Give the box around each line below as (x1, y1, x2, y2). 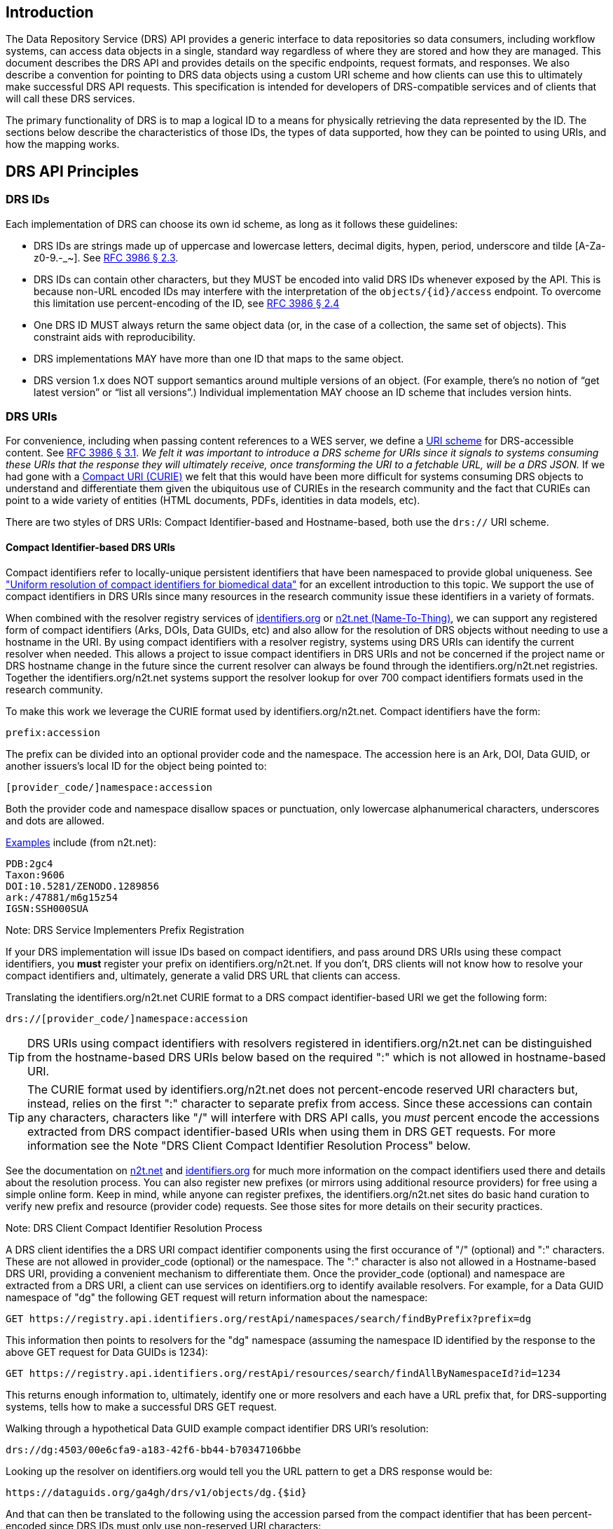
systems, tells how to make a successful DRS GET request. (6, 1400, 277, 1413)
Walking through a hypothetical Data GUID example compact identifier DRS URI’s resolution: (6, 1422, 429, 1434)
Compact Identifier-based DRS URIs (6, 541, 176, 553)
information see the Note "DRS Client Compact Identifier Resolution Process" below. (27, 1138, 471, 1153)
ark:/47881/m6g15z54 (6, 891, 118, 903)
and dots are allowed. (6, 814, 105, 827)
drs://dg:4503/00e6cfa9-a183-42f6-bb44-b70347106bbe (6, 1443, 301, 1455)
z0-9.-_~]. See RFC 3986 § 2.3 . (34, 251, 179, 264)
